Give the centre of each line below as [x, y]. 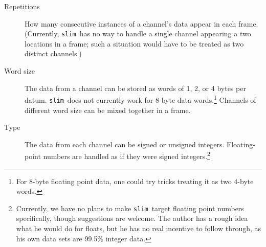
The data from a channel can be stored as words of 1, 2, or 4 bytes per [135, 88]
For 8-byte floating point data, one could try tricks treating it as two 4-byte [135, 181]
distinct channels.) [53, 53]
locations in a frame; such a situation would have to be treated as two [134, 43]
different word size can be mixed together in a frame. [108, 110]
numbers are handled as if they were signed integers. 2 [127, 155]
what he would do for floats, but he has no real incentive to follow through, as [139, 228]
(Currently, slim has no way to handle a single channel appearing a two [138, 33]
